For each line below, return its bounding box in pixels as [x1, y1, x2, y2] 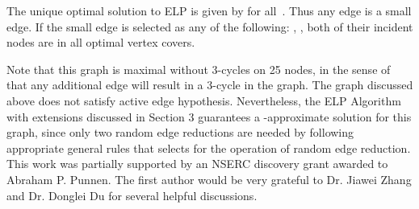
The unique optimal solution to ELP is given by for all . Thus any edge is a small [6, 2, 412, 18]
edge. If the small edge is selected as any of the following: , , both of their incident [6, 18, 413, 35]
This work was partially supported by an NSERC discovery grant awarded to [6, 155, 388, 172]
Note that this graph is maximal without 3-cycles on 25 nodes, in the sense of [6, 60, 391, 77]
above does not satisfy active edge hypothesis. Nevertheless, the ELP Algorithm [6, 92, 401, 109]
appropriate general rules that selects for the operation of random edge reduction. [6, 139, 411, 156]
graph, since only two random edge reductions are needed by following [6, 124, 354, 141]
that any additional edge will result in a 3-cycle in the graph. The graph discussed [6, 76, 413, 93]
